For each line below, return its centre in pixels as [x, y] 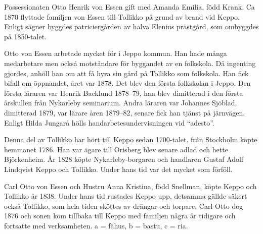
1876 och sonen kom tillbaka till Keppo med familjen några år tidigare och [120, 216]
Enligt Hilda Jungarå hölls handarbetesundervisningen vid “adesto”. [109, 122]
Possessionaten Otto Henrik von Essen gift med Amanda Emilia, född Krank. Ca [129, 7]
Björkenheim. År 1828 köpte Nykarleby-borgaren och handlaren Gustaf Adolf [124, 159]
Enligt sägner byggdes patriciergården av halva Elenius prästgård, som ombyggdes [131, 26]
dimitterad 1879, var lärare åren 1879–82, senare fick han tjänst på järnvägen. [125, 112]
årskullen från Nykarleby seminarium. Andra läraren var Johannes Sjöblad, [121, 103]
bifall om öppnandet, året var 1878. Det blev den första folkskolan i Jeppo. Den [127, 83]
